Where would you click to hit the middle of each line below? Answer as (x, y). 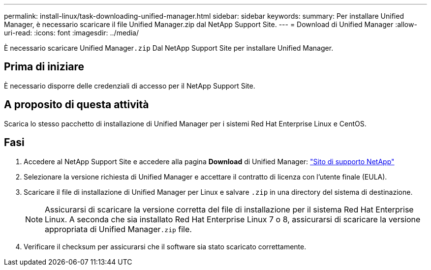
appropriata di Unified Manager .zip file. (118, 229)
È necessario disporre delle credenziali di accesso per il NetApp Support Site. (130, 86)
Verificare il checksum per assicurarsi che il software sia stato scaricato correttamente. (165, 246)
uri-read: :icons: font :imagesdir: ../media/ (71, 33)
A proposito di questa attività (77, 105)
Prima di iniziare (44, 67)
